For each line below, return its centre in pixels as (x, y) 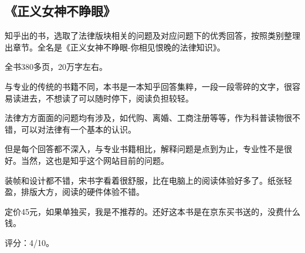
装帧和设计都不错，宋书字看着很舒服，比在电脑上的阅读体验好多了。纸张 (144, 180)
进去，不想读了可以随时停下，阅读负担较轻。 (107, 98)
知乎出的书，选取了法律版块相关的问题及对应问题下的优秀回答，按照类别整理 (152, 36)
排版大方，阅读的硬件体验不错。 (82, 192)
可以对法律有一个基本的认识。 (78, 129)
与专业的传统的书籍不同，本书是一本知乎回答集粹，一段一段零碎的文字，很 (148, 86)
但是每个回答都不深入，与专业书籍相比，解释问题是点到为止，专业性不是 (144, 149)
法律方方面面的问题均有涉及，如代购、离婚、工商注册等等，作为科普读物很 (148, 118)
